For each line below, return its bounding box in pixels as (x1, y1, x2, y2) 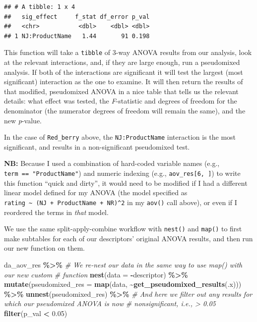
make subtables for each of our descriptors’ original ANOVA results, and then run (4, 233, 253, 243)
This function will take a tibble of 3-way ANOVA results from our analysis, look (4, 47, 252, 57)
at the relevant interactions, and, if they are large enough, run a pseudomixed (4, 57, 240, 67)
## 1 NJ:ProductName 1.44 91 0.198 (4, 32, 150, 40)
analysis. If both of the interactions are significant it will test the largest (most (4, 66, 243, 77)
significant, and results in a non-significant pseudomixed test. (4, 141, 190, 152)
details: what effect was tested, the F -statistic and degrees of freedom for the (4, 96, 237, 106)
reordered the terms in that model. (4, 207, 109, 217)
